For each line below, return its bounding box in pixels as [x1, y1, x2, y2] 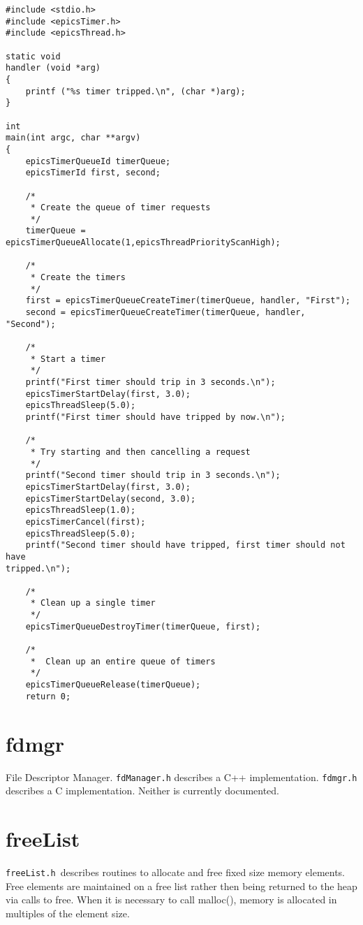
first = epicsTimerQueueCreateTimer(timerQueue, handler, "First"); [25, 296, 350, 306]
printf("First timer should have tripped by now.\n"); [25, 411, 286, 422]
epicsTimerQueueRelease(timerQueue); [25, 680, 201, 690]
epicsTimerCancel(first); [25, 516, 146, 527]
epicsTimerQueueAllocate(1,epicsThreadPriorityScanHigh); [6, 238, 281, 248]
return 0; [25, 691, 71, 701]
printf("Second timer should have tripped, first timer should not [25, 540, 346, 551]
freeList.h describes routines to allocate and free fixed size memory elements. [6, 864, 346, 879]
